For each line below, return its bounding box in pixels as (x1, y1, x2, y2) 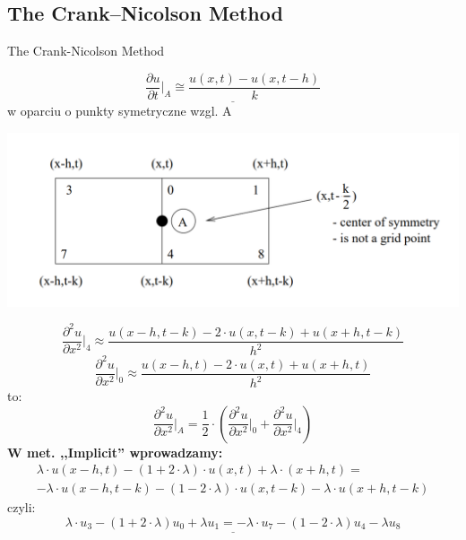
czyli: (7, 498, 36, 517)
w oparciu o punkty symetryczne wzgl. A (7, 101, 232, 120)
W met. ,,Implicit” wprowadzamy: (7, 442, 223, 461)
